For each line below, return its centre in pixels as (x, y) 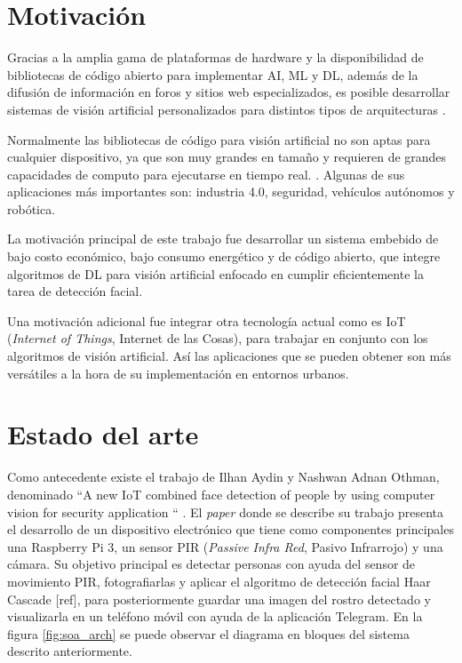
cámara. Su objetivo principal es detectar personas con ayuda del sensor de (211, 564)
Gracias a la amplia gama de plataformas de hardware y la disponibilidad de (215, 57)
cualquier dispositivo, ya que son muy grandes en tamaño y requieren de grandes (227, 157)
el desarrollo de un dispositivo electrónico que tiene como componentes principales (231, 529)
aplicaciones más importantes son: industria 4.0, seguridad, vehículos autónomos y (231, 192)
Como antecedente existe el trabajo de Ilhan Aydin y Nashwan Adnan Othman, (223, 477)
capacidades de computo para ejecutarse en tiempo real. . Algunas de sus (206, 174)
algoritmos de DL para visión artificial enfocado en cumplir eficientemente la (215, 273)
